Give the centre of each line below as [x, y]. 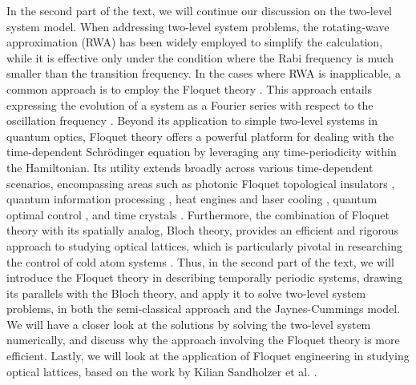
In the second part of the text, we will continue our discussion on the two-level [200, 10]
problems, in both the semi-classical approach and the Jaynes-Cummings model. [204, 309]
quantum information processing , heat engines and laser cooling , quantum [192, 199]
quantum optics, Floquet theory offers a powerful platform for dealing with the [200, 136]
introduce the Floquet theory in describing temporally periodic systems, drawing [204, 277]
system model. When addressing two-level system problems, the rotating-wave [198, 26]
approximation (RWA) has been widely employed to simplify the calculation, [195, 42]
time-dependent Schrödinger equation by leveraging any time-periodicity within [202, 152]
